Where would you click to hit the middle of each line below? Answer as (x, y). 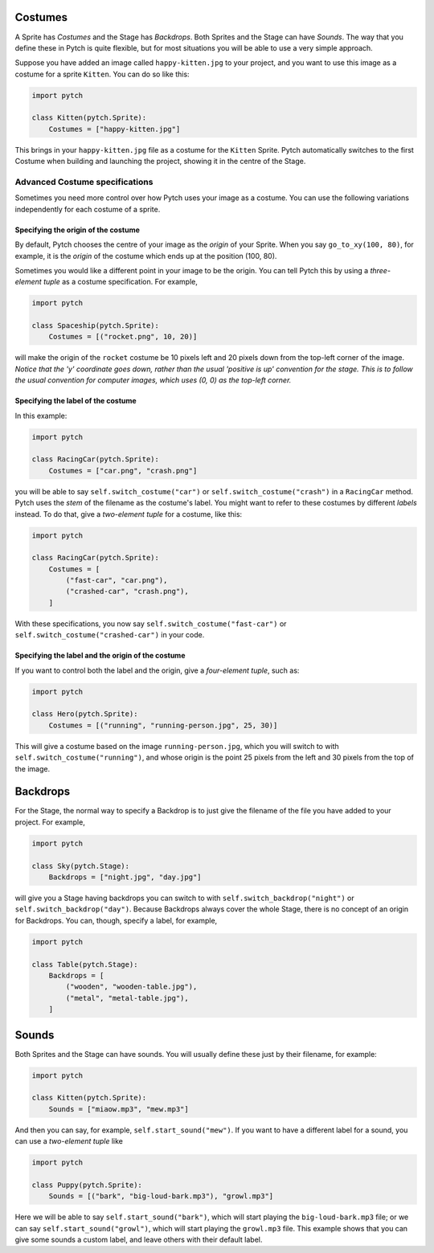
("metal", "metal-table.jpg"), (127, 998)
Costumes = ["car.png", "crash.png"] (123, 471)
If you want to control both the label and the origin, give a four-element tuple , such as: (157, 670)
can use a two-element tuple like (69, 1141)
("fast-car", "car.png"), (117, 580)
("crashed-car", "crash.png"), (127, 592)
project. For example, (50, 822)
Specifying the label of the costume (76, 401)
